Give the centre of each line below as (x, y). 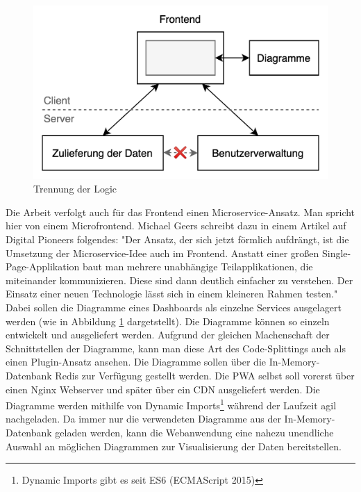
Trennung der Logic (75, 189)
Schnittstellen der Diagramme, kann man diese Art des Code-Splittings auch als (176, 348)
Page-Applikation (43, 266)
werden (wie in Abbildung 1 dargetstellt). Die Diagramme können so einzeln (168, 321)
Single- (337, 253)
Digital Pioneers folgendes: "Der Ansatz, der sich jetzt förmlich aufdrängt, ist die (177, 239)
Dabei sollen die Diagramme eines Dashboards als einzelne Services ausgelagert (174, 307)
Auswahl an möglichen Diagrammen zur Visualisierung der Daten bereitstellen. (174, 446)
